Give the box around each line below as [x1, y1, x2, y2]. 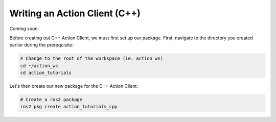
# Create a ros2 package [20, 97, 83, 103]
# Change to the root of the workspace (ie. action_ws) [20, 56, 164, 61]
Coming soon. [9, 26, 39, 32]
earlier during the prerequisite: [9, 42, 74, 48]
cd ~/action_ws [20, 63, 58, 68]
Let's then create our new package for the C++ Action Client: [9, 83, 138, 89]
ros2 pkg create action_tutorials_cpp [20, 104, 118, 110]
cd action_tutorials [20, 70, 72, 76]
